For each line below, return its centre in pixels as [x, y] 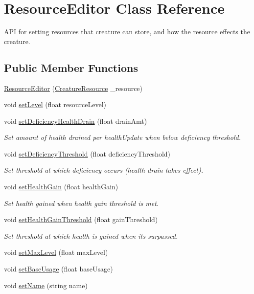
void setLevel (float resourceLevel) [55, 104]
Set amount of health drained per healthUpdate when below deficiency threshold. [122, 137]
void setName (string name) [46, 285]
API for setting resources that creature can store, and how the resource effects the [127, 32]
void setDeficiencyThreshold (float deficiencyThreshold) [87, 153]
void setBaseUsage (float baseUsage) [58, 269]
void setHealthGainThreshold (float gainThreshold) [81, 219]
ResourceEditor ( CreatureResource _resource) [73, 88]
